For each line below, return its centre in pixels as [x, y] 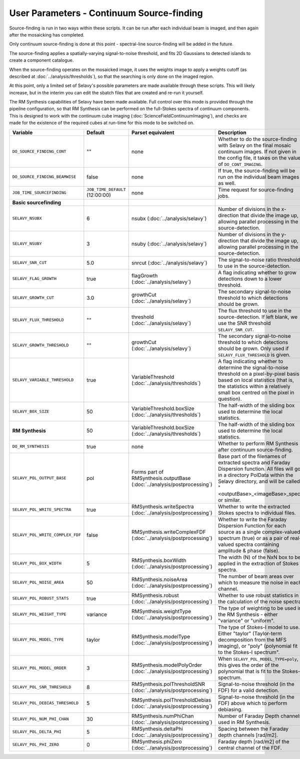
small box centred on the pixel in [256, 392]
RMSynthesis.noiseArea [159, 579]
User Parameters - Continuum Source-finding [106, 13]
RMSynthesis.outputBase [161, 478]
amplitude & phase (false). [249, 550]
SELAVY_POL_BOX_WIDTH [37, 563]
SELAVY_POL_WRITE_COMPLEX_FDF [46, 535]
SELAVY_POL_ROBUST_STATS [40, 598]
